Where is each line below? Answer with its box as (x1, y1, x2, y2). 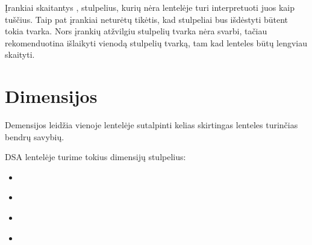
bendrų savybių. (5, 130, 64, 143)
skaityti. (5, 48, 35, 61)
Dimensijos (5, 84, 98, 108)
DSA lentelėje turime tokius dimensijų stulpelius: (5, 150, 186, 163)
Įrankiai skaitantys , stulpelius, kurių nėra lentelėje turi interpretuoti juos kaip (5, 1, 295, 13)
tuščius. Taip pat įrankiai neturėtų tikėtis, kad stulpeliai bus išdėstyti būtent (5, 13, 289, 25)
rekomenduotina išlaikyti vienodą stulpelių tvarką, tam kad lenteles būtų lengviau (5, 36, 308, 49)
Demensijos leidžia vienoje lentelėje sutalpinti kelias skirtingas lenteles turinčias (5, 119, 298, 131)
